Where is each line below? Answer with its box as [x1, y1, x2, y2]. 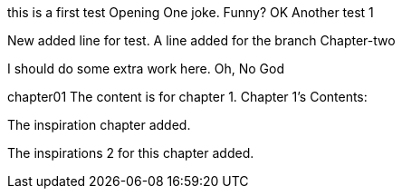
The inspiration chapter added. [7, 117, 191, 132]
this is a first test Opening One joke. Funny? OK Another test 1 [7, 5, 374, 20]
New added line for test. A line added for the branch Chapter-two [7, 33, 396, 48]
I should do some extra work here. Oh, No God [7, 61, 284, 76]
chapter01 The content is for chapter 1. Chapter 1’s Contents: [7, 89, 368, 104]
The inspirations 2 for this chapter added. [7, 145, 254, 161]
